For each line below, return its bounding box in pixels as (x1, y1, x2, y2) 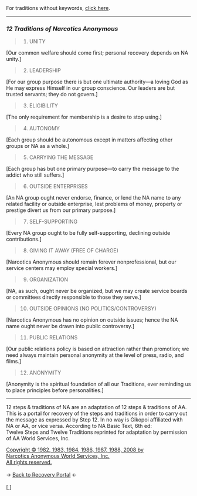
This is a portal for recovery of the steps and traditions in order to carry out (6, 410, 188, 417)
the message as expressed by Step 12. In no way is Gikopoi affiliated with (6, 416, 183, 423)
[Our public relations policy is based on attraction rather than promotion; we (6, 345, 189, 353)
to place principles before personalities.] (6, 387, 104, 394)
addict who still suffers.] (6, 171, 64, 178)
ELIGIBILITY (29, 102, 59, 109)
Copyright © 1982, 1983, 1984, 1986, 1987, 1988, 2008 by (6, 446, 144, 453)
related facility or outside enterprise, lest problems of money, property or (6, 201, 183, 208)
